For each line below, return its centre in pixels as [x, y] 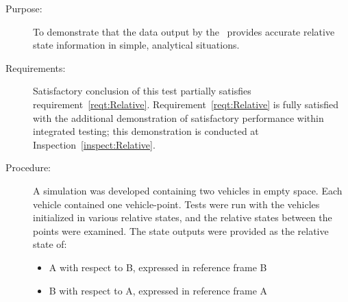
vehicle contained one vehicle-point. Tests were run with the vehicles [176, 204]
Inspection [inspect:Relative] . [94, 144]
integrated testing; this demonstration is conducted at [146, 131]
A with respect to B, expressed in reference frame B [158, 267]
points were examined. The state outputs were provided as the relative [181, 230]
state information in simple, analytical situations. [136, 45]
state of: [50, 244]
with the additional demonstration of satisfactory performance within [178, 117]
